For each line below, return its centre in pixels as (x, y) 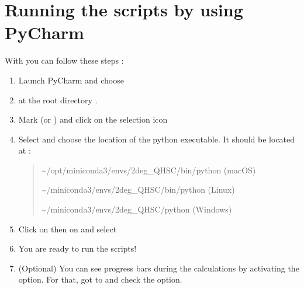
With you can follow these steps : (64, 60)
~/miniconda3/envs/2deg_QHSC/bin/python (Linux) (138, 189)
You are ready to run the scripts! (77, 248)
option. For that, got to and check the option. (100, 279)
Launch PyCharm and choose (71, 80)
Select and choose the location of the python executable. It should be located (157, 139)
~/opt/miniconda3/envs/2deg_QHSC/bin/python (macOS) (149, 170)
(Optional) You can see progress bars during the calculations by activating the (159, 268)
